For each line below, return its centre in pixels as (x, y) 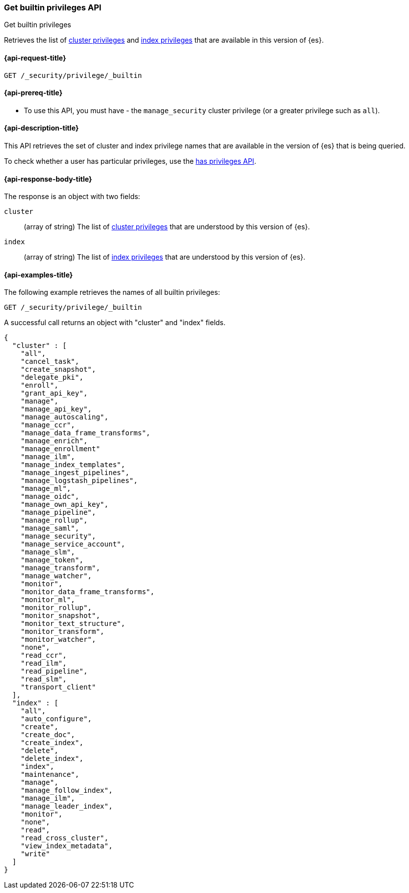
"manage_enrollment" (60, 449)
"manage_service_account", (73, 544)
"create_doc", (48, 735)
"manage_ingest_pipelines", (75, 473)
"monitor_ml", (48, 600)
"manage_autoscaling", (64, 417)
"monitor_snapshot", (60, 616)
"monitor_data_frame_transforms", (88, 592)
